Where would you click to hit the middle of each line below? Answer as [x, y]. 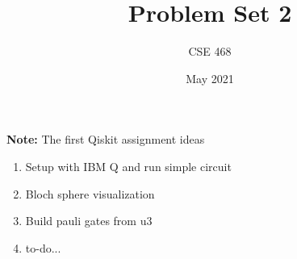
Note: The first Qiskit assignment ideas [106, 139]
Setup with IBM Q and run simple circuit [128, 166]
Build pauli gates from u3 [89, 221]
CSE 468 [210, 51]
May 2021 [210, 78]
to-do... [43, 247]
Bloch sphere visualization [90, 193]
